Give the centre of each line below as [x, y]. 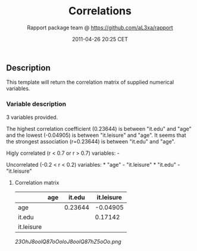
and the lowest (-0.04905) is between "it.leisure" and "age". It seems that [96, 135]
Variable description [36, 104]
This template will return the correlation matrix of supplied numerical [90, 82]
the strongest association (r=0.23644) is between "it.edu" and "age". [91, 141]
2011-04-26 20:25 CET [100, 39]
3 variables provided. [32, 117]
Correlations [100, 11]
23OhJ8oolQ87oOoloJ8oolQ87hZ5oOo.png [68, 241]
